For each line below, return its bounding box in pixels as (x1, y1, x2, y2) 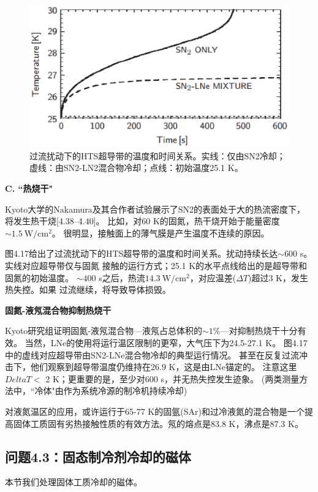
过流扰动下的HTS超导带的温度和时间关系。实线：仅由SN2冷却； (29, 149, 286, 162)
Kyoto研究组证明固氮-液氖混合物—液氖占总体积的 (5, 324, 202, 337)
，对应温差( (189, 271, 237, 284)
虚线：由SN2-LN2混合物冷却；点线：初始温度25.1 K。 (29, 161, 243, 174)
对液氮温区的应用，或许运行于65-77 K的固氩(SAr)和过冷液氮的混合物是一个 (5, 404, 305, 417)
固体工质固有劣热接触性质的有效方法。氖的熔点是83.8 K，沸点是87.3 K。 (13, 417, 303, 430)
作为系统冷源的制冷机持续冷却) (63, 384, 187, 397)
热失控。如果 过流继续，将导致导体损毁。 (5, 283, 171, 296)
